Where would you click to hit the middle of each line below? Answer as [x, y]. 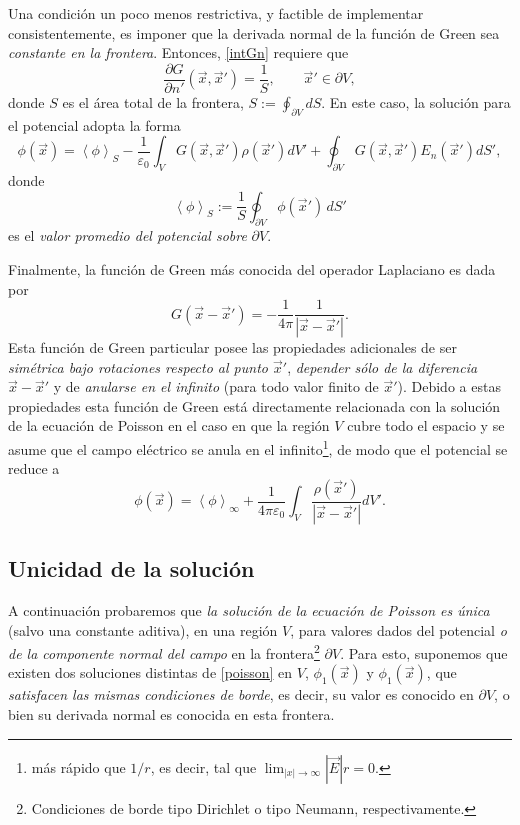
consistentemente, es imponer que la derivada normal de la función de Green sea [254, 32]
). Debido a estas [449, 386]
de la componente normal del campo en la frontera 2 [164, 651]
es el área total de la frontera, [153, 101]
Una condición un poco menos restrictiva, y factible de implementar [216, 13]
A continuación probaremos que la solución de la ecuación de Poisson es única [249, 610]
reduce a [34, 468]
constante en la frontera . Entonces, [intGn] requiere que [178, 52]
